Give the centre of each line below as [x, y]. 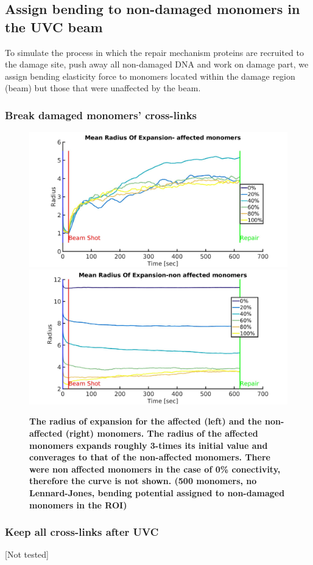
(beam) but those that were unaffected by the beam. [103, 88]
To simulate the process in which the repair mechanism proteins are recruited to [155, 52]
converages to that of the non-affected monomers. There [150, 457]
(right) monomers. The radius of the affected [162, 433]
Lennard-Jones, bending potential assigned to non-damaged [157, 492]
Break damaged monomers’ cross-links [101, 115]
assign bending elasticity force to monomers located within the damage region [150, 76]
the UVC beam [54, 26]
